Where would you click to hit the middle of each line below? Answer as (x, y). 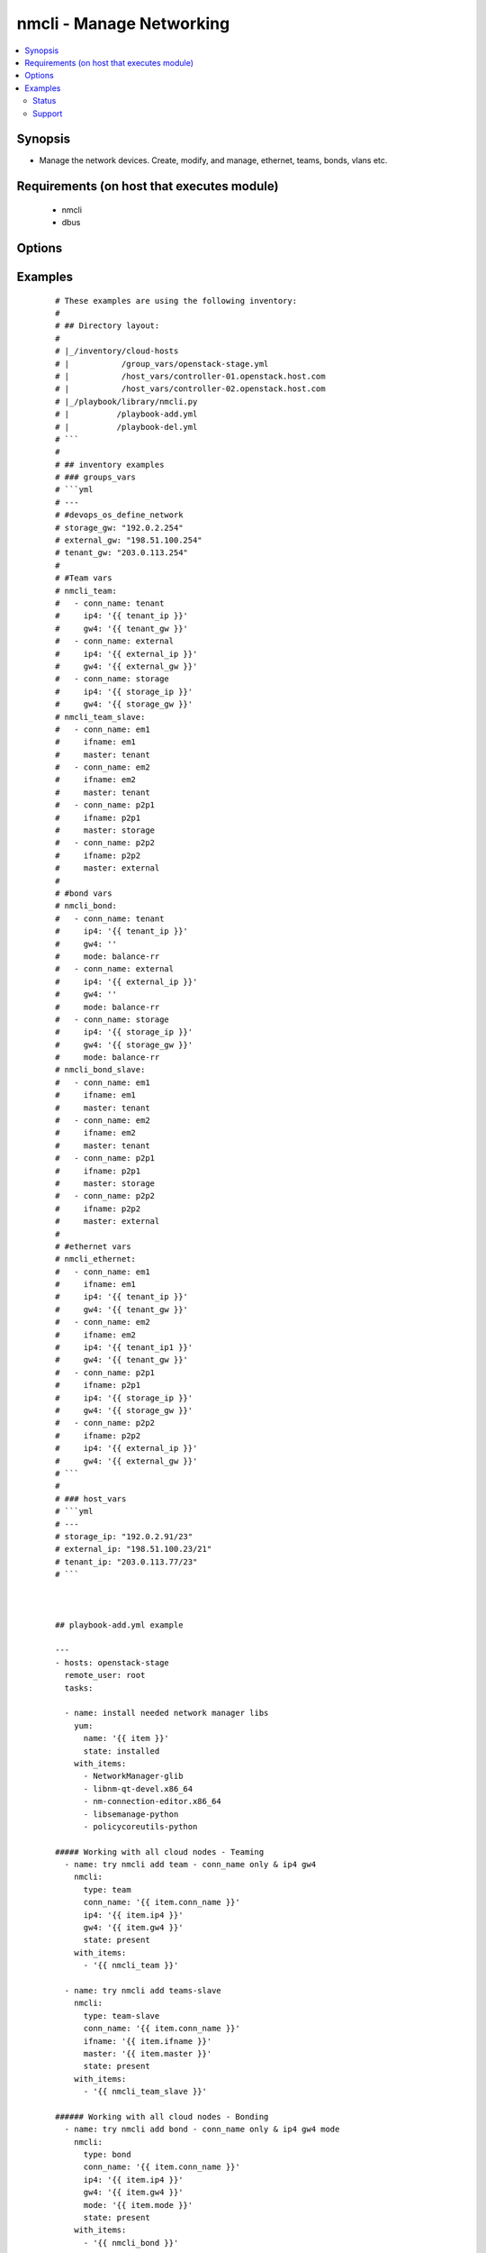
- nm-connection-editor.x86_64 (153, 1801)
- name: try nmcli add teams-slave (143, 1990)
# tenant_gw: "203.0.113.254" (122, 553)
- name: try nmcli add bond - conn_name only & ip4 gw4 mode (202, 2130)
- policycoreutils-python (140, 1826)
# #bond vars (84, 893)
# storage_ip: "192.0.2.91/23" (124, 1536)
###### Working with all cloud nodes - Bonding (162, 2116)
